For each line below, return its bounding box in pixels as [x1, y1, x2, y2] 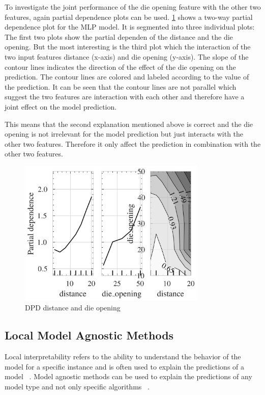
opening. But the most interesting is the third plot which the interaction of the [5, 41, 251, 52]
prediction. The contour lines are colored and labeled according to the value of [5, 71, 249, 82]
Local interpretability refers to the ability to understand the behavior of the [5, 351, 241, 361]
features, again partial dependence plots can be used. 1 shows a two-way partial [5, 11, 253, 22]
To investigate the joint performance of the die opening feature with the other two [5, 2, 261, 12]
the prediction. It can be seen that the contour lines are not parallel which [5, 81, 237, 92]
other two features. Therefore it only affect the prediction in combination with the [5, 138, 261, 149]
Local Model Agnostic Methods [5, 327, 174, 343]
